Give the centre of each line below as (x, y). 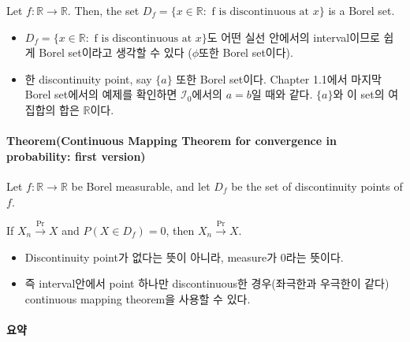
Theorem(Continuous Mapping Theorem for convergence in (171, 141)
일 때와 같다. (282, 94)
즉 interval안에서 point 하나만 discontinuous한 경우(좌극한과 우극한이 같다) (207, 283)
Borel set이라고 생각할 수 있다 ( (116, 52)
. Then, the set (103, 10)
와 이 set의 (359, 94)
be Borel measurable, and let (141, 186)
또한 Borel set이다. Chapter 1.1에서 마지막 (279, 78)
